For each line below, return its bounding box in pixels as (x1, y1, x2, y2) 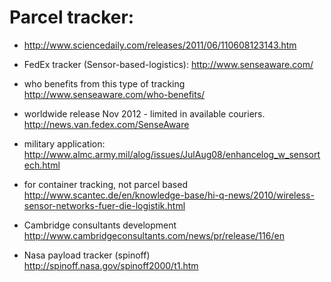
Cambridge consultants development (23, 219, 177, 231)
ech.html (23, 159, 61, 171)
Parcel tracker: (9, 6, 135, 29)
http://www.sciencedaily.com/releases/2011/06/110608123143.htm (23, 39, 297, 51)
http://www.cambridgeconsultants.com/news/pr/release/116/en (23, 229, 285, 241)
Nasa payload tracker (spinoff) (23, 249, 151, 261)
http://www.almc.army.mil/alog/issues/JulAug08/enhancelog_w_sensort (23, 148, 321, 160)
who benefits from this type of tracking (23, 77, 186, 90)
